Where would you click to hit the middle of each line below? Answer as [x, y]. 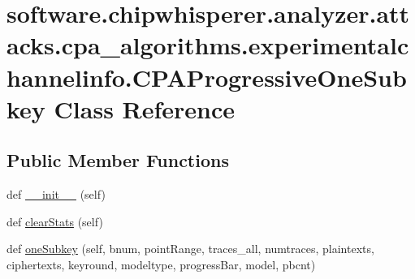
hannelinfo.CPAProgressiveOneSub [207, 77]
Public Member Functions [118, 160]
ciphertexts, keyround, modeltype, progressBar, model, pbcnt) [161, 264]
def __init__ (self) [56, 194]
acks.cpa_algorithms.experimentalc [208, 45]
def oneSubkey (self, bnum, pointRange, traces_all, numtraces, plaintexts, [190, 249]
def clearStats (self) [55, 221]
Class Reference [145, 108]
